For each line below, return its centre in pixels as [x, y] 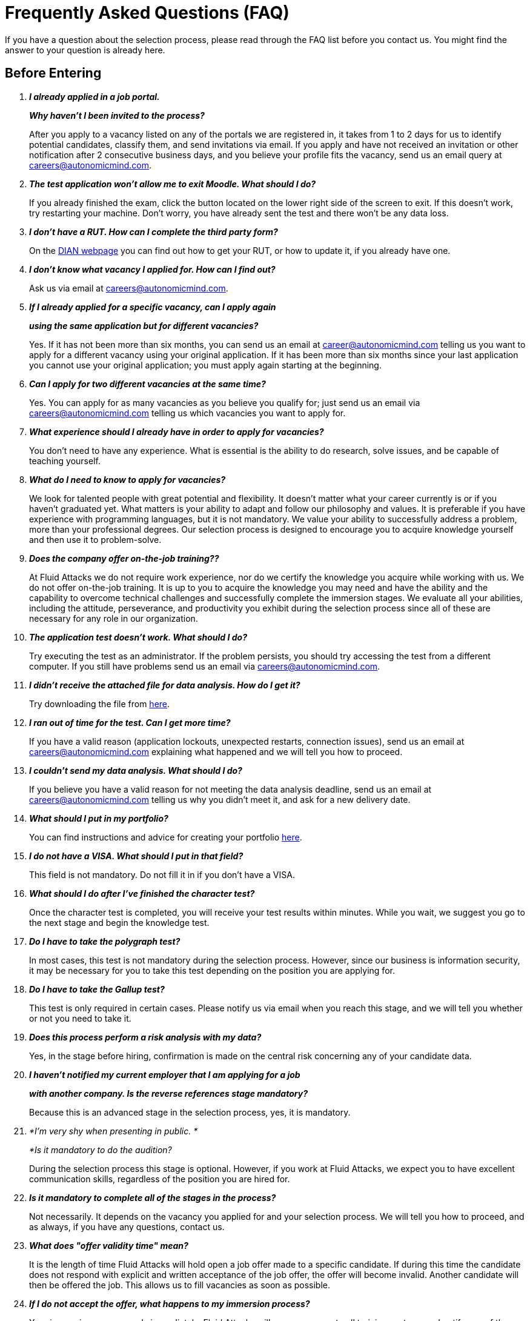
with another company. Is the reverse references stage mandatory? [168, 1093]
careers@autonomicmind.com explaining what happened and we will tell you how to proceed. [216, 751]
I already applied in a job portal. [94, 96]
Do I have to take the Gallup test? [97, 989]
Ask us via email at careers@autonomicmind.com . [129, 288]
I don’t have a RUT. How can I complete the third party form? [154, 231]
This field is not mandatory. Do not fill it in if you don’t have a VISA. [162, 874]
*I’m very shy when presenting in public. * [114, 1131]
